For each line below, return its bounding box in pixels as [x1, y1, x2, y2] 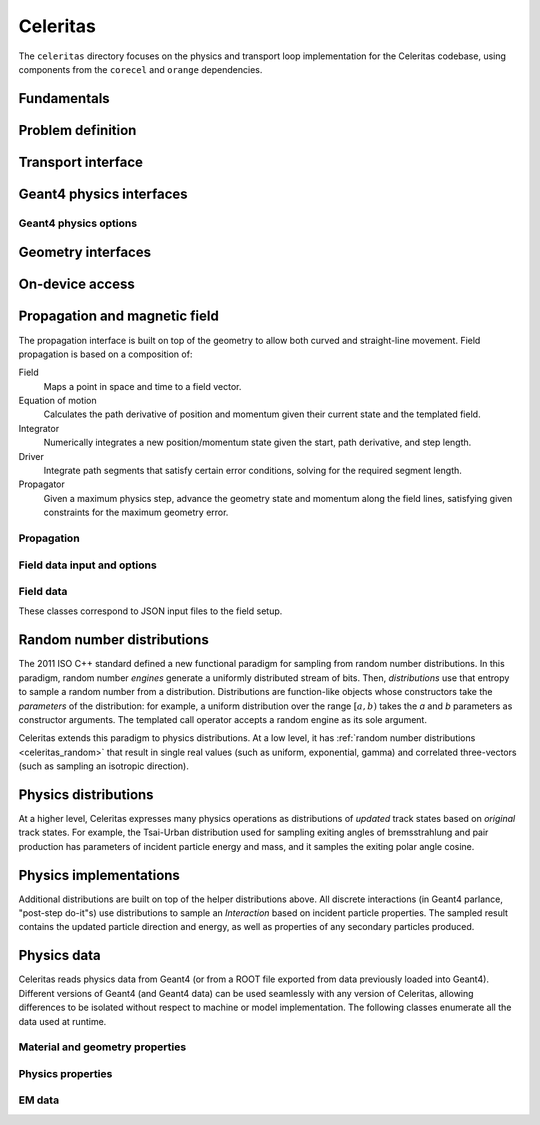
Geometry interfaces [18, 244, 152, 261]
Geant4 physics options [18, 216, 138, 230]
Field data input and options [18, 558, 157, 572]
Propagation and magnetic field [18, 308, 219, 325]
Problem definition [18, 121, 137, 139]
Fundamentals [18, 90, 110, 107]
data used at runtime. [18, 1015, 107, 1027]
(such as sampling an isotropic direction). [18, 760, 189, 772]
